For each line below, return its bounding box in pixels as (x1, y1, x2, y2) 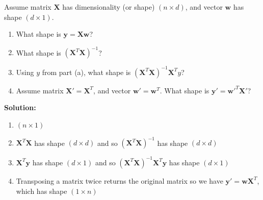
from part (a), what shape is (42, 66, 131, 77)
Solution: (4, 102, 36, 113)
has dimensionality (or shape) (62, 2, 155, 12)
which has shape (16, 185, 67, 196)
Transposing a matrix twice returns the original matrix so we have (16, 175, 223, 186)
